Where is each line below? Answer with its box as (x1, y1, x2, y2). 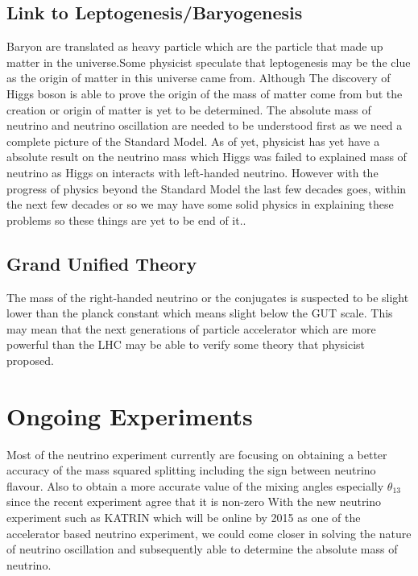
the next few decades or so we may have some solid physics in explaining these (6, 196, 394, 213)
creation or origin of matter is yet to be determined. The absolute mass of (6, 101, 371, 118)
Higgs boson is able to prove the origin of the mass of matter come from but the (6, 85, 403, 102)
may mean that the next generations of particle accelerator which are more (6, 320, 376, 337)
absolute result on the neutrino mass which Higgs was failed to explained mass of (6, 148, 407, 165)
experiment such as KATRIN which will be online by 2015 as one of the (6, 509, 361, 525)
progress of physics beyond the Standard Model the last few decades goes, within (6, 180, 407, 197)
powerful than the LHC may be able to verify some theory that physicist (6, 336, 366, 353)
